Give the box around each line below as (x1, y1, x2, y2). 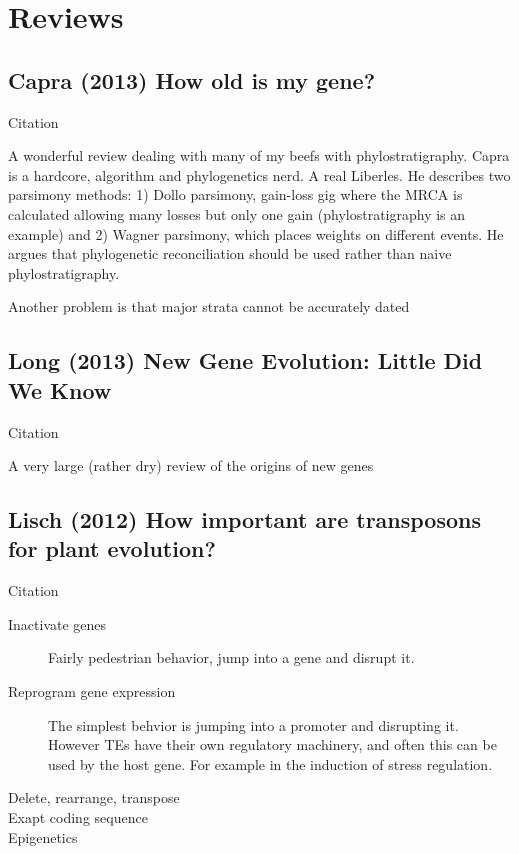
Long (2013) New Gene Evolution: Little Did (8, 345, 483, 376)
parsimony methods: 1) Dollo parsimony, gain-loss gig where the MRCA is (8, 184, 463, 205)
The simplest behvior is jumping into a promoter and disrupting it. (48, 714, 459, 735)
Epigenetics (8, 826, 78, 847)
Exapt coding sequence (8, 807, 148, 828)
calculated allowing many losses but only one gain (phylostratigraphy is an (8, 203, 466, 224)
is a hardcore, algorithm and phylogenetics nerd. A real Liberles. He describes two (8, 164, 511, 185)
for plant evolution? (8, 533, 216, 564)
